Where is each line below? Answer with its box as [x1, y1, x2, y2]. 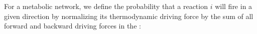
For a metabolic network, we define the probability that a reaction [4, 1, 208, 11]
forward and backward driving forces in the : [4, 20, 141, 31]
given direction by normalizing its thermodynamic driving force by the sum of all [4, 10, 253, 21]
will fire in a [215, 1, 252, 11]
